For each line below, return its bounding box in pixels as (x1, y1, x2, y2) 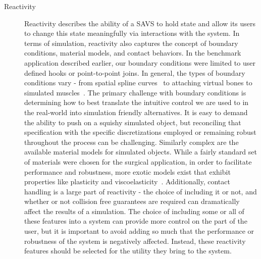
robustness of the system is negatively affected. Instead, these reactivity (24, 235, 246, 246)
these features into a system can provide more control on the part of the (24, 216, 247, 226)
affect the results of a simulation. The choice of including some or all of (24, 205, 244, 216)
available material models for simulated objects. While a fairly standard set (24, 146, 257, 157)
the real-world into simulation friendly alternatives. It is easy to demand (24, 107, 248, 117)
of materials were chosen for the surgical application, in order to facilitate (24, 156, 252, 167)
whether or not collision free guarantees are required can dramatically (24, 196, 240, 206)
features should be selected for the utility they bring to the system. (24, 245, 232, 256)
